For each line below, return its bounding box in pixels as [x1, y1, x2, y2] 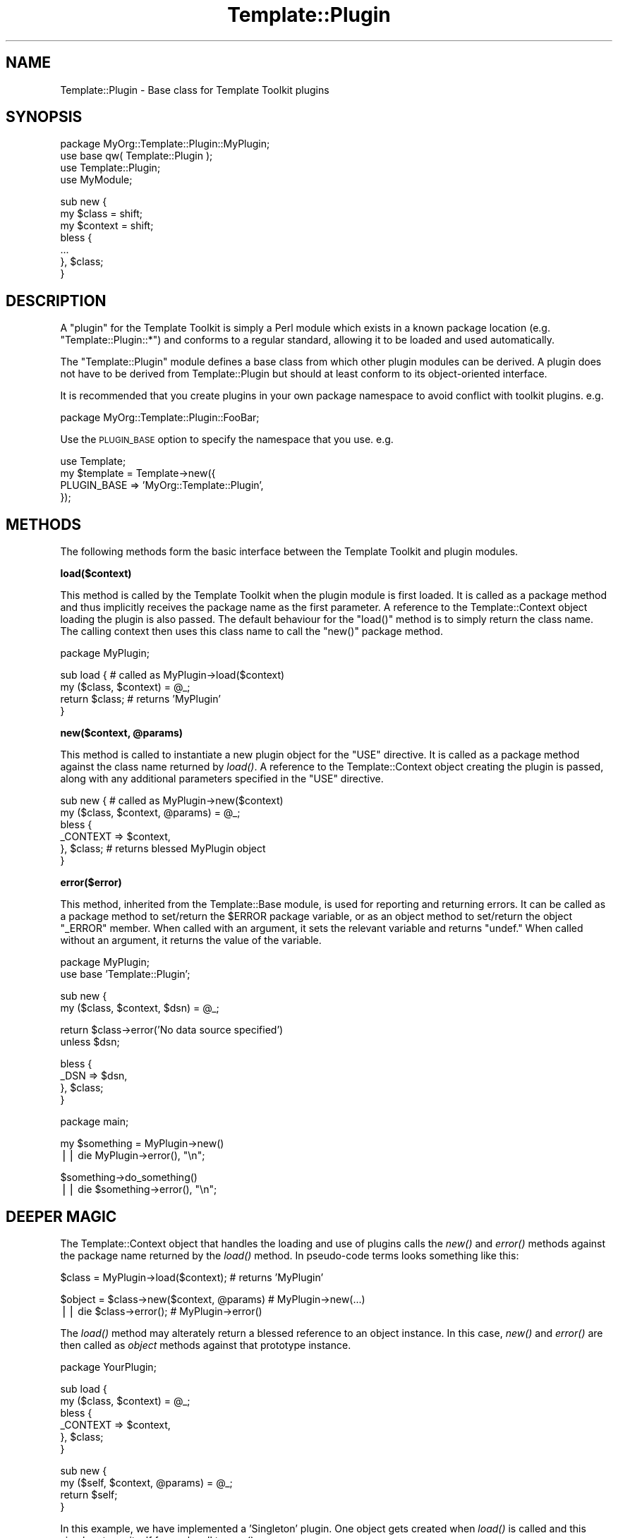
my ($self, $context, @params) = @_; [60, 1476, 233, 1489]
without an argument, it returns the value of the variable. [60, 934, 322, 947]
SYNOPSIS [6, 108, 83, 126]
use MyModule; [60, 174, 133, 186]
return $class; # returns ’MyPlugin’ [60, 693, 221, 706]
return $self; [60, 1488, 118, 1501]
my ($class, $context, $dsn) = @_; [60, 1002, 219, 1015]
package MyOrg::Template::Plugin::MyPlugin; [60, 138, 270, 150]
